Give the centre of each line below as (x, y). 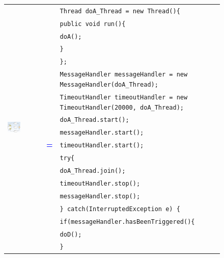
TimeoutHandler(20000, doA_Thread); (122, 107)
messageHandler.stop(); (100, 196)
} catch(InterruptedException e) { (120, 209)
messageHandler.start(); (102, 133)
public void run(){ (93, 24)
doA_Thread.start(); (94, 120)
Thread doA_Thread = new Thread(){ (120, 11)
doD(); (71, 234)
